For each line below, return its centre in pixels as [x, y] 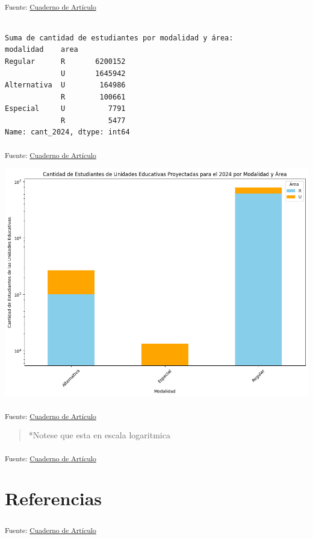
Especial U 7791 [65, 109]
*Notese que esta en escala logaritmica [99, 435]
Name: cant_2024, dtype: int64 [67, 132]
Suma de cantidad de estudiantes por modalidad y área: [119, 38]
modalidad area [42, 50]
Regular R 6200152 [65, 61]
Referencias [54, 498]
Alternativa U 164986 [65, 85]
